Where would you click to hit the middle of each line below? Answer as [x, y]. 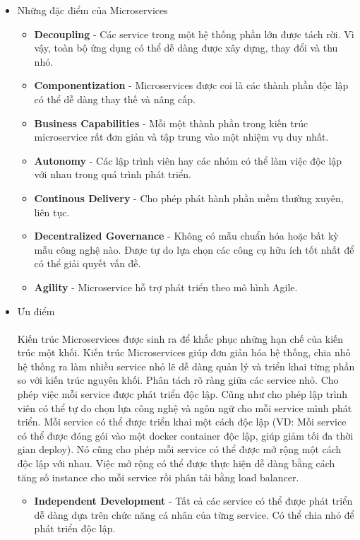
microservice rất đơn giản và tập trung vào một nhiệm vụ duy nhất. [181, 137]
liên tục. [52, 212]
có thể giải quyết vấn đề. [88, 263]
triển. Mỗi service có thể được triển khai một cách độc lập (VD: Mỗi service [182, 422]
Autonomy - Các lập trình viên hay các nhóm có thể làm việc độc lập [188, 160]
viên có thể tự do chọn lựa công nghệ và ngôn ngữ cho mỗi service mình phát [185, 407]
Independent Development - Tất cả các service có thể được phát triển [193, 501]
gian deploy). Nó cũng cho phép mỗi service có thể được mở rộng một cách [179, 449]
